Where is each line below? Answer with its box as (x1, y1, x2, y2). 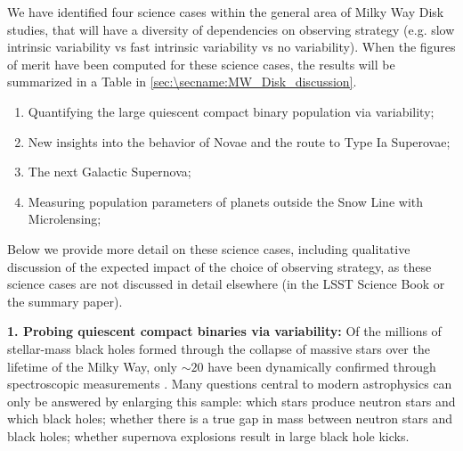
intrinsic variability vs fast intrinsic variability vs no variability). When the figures (7, 37, 456, 56)
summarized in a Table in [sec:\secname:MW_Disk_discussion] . (7, 72, 357, 91)
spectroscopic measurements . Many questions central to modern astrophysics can (7, 374, 452, 393)
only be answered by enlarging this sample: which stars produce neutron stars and (7, 391, 456, 410)
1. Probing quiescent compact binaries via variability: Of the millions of (7, 322, 442, 340)
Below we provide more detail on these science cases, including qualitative (7, 239, 410, 258)
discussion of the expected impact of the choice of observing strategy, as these (7, 257, 432, 275)
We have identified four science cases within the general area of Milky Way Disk (7, 3, 444, 20)
